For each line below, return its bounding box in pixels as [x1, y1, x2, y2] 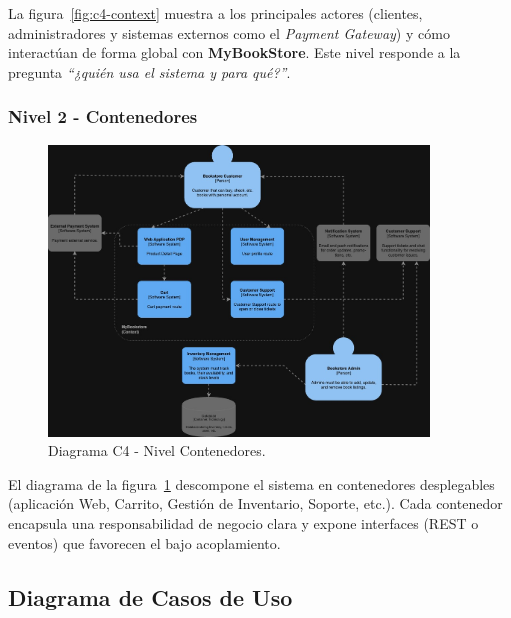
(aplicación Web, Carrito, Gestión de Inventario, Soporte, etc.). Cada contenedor [8, 493, 503, 514]
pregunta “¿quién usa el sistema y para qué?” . [8, 61, 291, 82]
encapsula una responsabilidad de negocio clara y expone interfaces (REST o [8, 513, 479, 534]
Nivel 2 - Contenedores [8, 104, 198, 129]
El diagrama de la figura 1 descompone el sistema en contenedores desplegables [8, 473, 495, 494]
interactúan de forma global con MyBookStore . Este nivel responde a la [8, 42, 461, 63]
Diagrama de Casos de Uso [8, 581, 293, 612]
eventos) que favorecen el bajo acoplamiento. [8, 532, 281, 553]
